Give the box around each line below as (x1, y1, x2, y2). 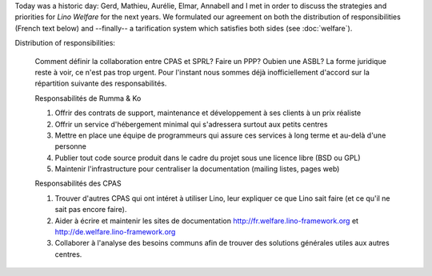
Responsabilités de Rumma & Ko (34, 93, 142, 103)
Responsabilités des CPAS (34, 178, 122, 188)
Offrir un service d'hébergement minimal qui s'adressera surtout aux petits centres (54, 119, 328, 129)
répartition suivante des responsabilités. (34, 78, 167, 88)
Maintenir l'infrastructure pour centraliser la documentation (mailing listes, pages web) (54, 164, 340, 174)
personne (54, 142, 87, 151)
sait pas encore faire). (54, 205, 127, 214)
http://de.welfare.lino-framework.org (54, 227, 176, 237)
